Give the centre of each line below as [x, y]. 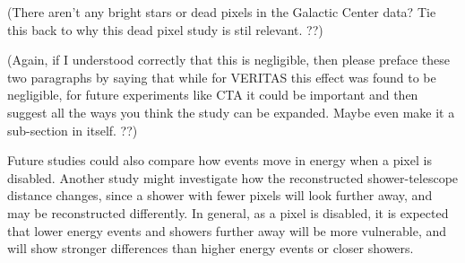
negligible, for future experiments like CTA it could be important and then [213, 95]
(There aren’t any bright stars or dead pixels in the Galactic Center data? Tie [222, 12]
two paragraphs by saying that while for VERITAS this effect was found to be [222, 77]
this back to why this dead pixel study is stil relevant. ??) [165, 29]
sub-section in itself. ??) [73, 130]
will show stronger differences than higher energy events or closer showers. [211, 248]
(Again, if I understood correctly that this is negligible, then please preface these [229, 60]
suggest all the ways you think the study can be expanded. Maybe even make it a [231, 112]
